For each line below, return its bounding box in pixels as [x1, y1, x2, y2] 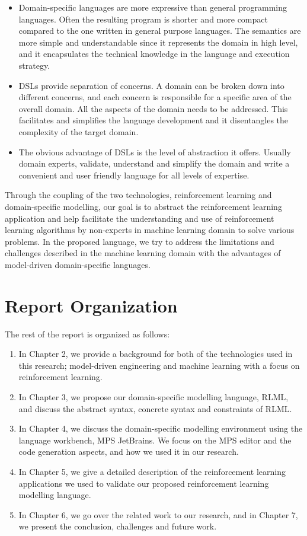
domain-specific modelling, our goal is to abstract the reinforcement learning [5, 200, 282, 212]
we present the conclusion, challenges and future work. [18, 520, 217, 532]
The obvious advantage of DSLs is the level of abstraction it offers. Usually [18, 145, 291, 158]
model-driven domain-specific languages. [5, 258, 151, 270]
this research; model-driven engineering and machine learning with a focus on [18, 359, 300, 371]
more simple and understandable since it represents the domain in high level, [18, 36, 298, 48]
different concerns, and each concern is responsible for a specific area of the [18, 91, 292, 103]
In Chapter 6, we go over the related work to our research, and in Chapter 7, [18, 508, 298, 521]
